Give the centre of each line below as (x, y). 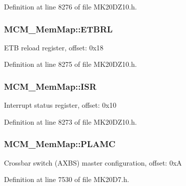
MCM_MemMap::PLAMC (60, 144)
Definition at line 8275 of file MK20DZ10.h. (71, 64)
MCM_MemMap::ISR (50, 86)
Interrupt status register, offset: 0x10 (60, 105)
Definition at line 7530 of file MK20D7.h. (67, 179)
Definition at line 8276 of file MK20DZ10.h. (71, 6)
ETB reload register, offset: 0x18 (54, 47)
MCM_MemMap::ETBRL (58, 29)
